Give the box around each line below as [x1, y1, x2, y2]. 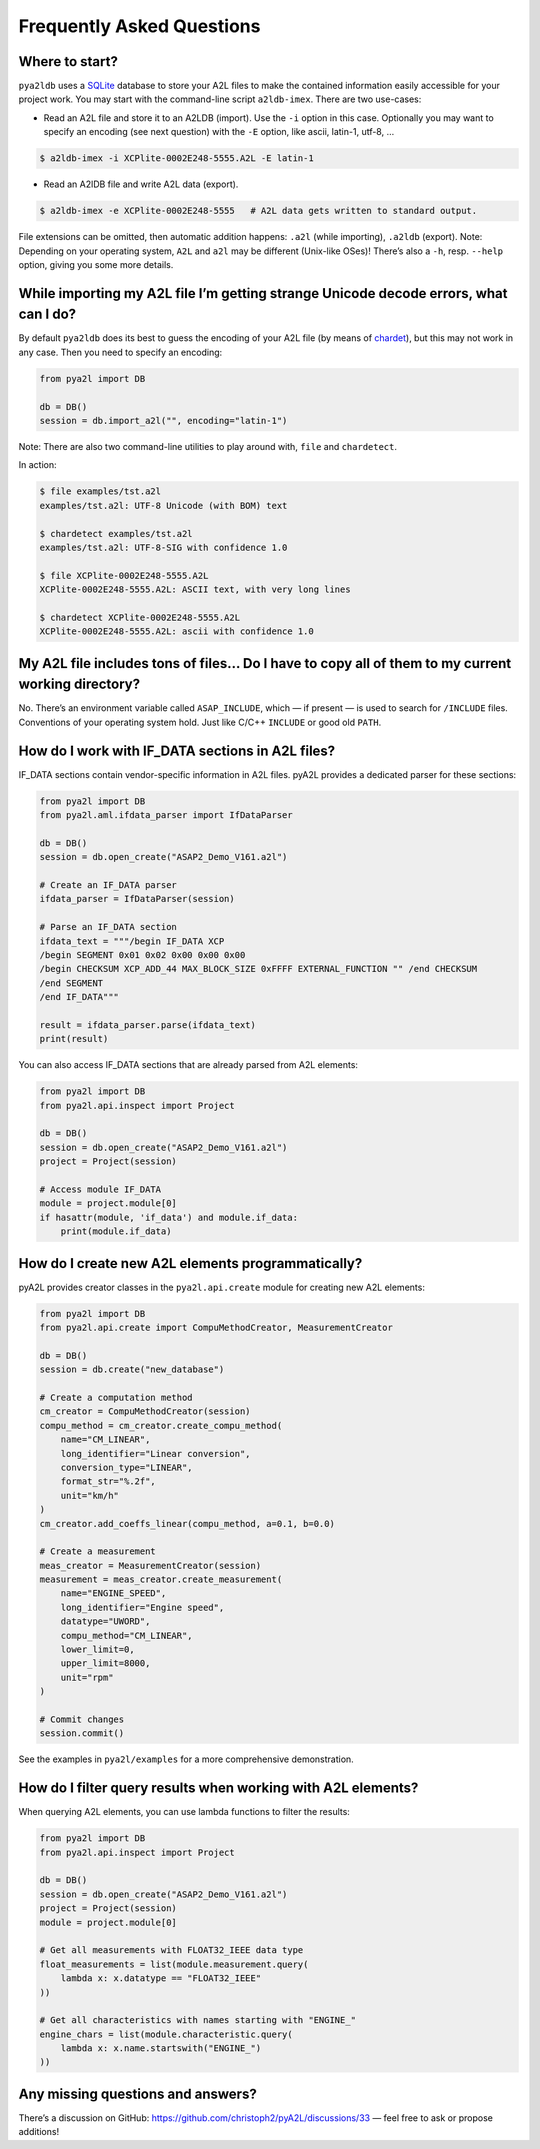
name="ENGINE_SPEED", [60, 1588, 167, 1599]
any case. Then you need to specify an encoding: [18, 346, 223, 358]
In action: [18, 459, 57, 471]
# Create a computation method [39, 1391, 194, 1403]
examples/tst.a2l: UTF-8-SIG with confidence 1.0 [39, 541, 288, 553]
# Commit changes [39, 1713, 125, 1725]
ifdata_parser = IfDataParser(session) [39, 893, 235, 905]
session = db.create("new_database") [39, 1364, 225, 1375]
